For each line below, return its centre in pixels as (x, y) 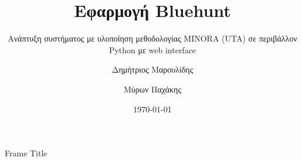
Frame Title (26, 153)
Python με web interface (152, 49)
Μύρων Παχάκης (152, 89)
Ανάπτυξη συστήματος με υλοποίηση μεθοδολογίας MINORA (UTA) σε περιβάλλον (152, 38)
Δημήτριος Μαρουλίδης (152, 69)
